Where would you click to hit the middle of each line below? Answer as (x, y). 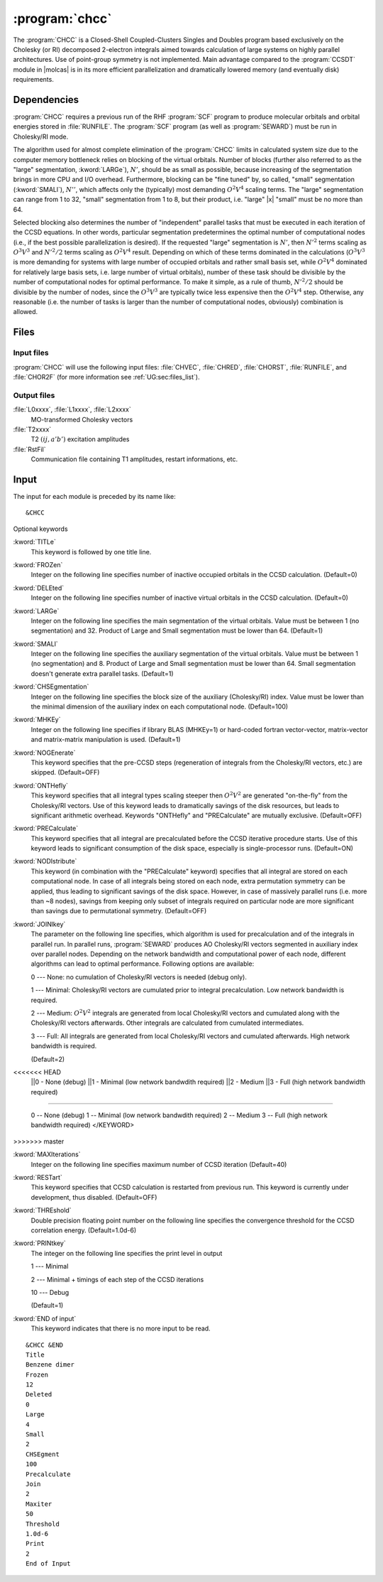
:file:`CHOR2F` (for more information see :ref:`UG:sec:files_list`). (106, 377)
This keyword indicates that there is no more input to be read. (121, 1328)
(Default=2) (48, 1059)
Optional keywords (40, 529)
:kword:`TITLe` (34, 542)
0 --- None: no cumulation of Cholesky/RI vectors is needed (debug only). (139, 976)
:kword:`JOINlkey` (39, 924)
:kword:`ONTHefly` (41, 785)
